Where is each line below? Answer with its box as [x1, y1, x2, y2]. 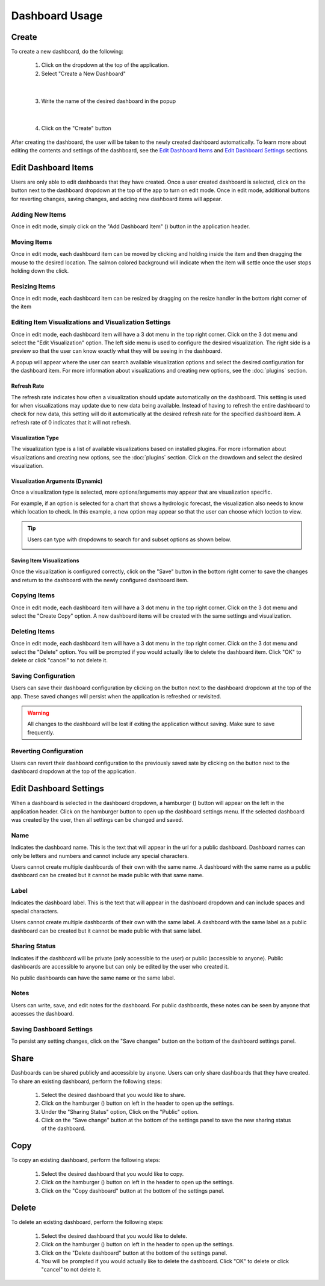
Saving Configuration [11, 671, 75, 680]
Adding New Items [11, 210, 66, 219]
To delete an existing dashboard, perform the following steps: [11, 1219, 164, 1226]
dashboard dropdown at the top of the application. [11, 768, 137, 775]
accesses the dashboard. [11, 1010, 74, 1017]
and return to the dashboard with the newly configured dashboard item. [11, 576, 189, 583]
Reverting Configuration [11, 747, 84, 755]
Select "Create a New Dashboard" [41, 70, 126, 77]
